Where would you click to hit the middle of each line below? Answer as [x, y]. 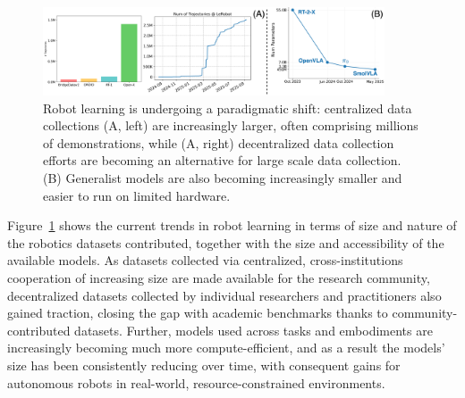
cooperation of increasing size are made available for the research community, [219, 278]
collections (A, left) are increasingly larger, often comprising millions [231, 125]
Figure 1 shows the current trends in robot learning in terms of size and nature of [232, 225]
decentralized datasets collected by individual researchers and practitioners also [224, 295]
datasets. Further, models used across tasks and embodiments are [254, 330]
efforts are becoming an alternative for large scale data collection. [222, 160]
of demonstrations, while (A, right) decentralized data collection [219, 142]
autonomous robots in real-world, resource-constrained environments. [196, 382]
